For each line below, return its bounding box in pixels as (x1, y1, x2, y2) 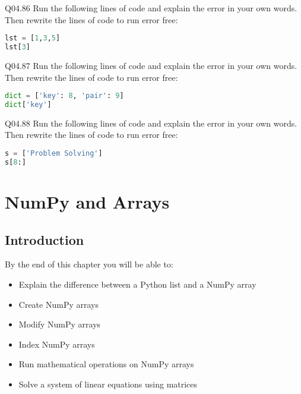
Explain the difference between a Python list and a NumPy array (18, 278, 256, 290)
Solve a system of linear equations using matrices (18, 377, 198, 390)
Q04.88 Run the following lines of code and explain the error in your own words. (5, 116, 297, 129)
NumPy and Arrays (5, 190, 170, 213)
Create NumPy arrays (18, 298, 99, 310)
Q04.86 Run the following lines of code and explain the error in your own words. (5, 2, 297, 14)
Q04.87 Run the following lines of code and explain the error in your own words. (5, 59, 297, 71)
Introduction (5, 230, 84, 248)
